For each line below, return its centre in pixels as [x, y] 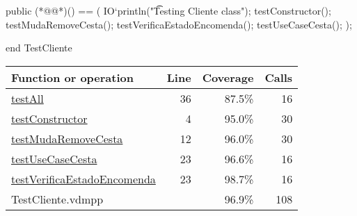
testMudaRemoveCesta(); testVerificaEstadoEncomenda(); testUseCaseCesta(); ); [179, 24]
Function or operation [72, 77]
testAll [27, 98]
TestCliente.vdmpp [57, 199]
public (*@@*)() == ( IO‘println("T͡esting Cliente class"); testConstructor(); [168, 10]
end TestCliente [39, 48]
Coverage [228, 77]
